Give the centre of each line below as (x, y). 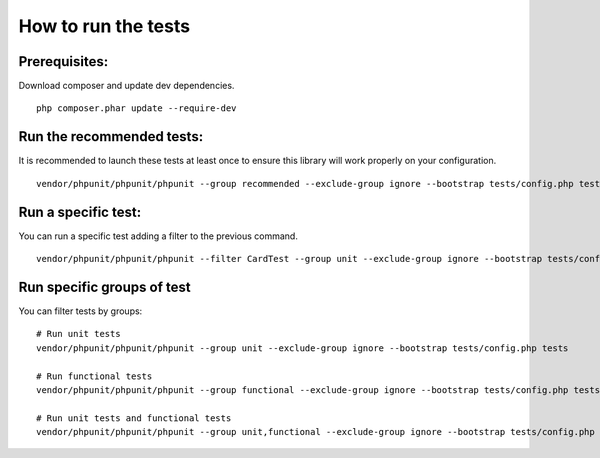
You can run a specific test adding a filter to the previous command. (158, 236)
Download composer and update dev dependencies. (126, 86)
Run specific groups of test (104, 286)
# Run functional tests (94, 376)
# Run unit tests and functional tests (134, 418)
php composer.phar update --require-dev (136, 108)
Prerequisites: (63, 61)
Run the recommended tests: (111, 136)
